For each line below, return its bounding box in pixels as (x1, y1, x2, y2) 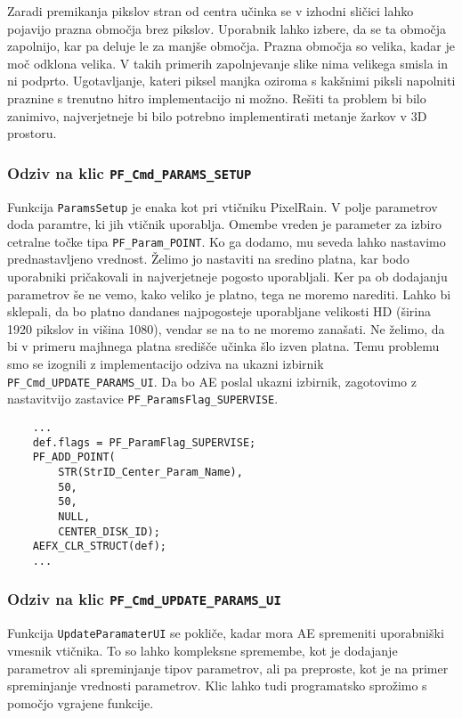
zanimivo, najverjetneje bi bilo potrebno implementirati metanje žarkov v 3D (7, 106, 427, 125)
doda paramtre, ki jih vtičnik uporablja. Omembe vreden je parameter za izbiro (7, 215, 442, 233)
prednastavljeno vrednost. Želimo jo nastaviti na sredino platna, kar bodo (7, 249, 409, 268)
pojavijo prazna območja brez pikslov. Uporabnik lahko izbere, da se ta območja (7, 19, 447, 37)
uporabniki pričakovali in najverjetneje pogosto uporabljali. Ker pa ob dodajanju (7, 267, 448, 286)
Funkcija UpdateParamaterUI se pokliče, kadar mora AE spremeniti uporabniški (7, 624, 444, 642)
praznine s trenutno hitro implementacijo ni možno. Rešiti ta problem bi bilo (7, 88, 426, 107)
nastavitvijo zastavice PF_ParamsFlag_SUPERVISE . (7, 389, 279, 408)
